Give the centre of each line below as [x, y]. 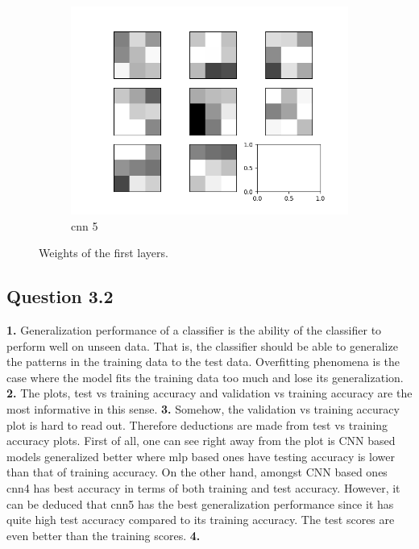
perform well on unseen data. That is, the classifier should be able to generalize [202, 345]
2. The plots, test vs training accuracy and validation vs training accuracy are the [209, 393]
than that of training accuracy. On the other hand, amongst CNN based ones [197, 472]
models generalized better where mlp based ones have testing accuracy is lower [201, 456]
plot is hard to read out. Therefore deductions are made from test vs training [197, 424]
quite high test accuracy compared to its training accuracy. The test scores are [201, 520]
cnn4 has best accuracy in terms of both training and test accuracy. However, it [203, 487]
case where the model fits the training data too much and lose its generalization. [205, 377]
